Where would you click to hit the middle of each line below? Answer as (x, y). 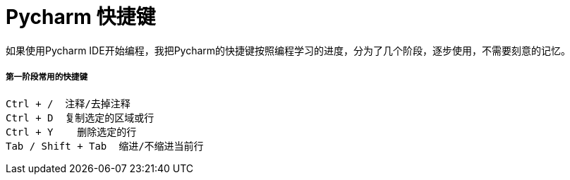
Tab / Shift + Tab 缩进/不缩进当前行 (105, 146)
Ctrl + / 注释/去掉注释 (68, 103)
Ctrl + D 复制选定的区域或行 (80, 118)
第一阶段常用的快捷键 (47, 77)
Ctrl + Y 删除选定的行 (71, 132)
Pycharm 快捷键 (81, 17)
